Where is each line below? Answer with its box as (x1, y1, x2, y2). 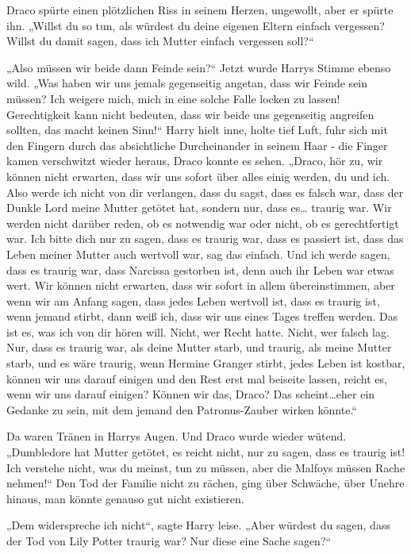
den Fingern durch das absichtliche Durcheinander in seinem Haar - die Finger (6, 137, 388, 153)
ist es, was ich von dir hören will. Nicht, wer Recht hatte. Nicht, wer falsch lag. (6, 323, 390, 340)
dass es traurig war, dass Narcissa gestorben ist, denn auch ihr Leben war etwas (6, 261, 394, 278)
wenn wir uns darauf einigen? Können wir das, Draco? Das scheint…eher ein (6, 386, 375, 402)
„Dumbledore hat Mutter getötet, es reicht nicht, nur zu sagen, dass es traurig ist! (6, 444, 405, 460)
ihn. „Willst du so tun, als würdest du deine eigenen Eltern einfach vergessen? (6, 17, 385, 33)
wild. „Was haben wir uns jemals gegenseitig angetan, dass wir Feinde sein (6, 75, 368, 91)
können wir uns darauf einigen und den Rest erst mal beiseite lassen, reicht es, (6, 370, 387, 387)
